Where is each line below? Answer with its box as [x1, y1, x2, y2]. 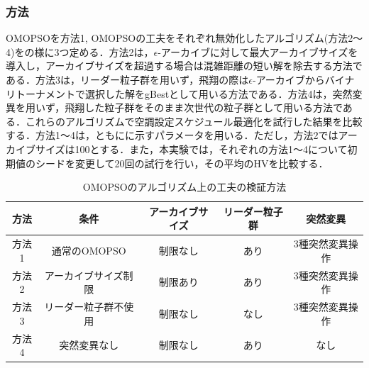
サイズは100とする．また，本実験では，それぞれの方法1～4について [35, 141, 348, 156]
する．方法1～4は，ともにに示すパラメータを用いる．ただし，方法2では [6, 128, 338, 143]
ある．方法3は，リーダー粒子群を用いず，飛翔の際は [6, 72, 249, 87]
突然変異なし [59, 338, 119, 352]
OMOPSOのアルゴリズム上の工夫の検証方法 [82, 179, 287, 194]
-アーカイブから [253, 72, 325, 87]
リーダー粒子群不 [44, 299, 124, 314]
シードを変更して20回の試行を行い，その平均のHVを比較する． [35, 155, 329, 170]
